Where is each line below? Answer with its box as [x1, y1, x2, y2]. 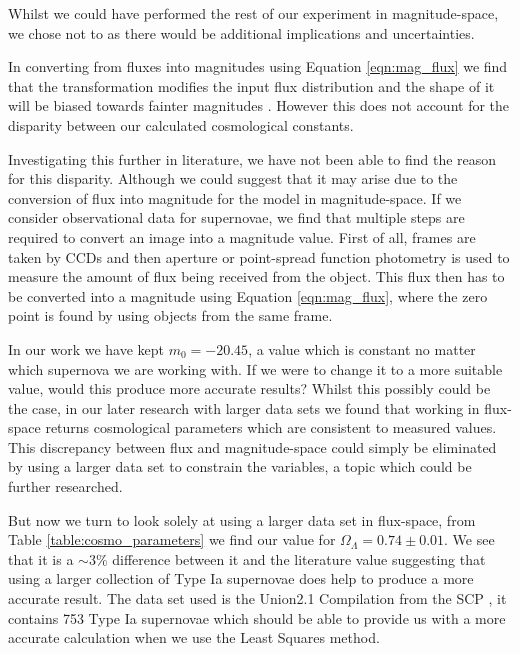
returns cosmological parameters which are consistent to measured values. [45, 417, 497, 438]
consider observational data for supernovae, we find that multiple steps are [8, 207, 465, 228]
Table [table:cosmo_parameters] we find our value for [8, 529, 336, 550]
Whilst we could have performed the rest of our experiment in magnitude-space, [8, 3, 499, 23]
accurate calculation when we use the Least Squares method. [8, 627, 380, 648]
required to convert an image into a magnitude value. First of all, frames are [8, 226, 476, 247]
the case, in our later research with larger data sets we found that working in [8, 397, 480, 418]
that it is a [8, 548, 74, 569]
